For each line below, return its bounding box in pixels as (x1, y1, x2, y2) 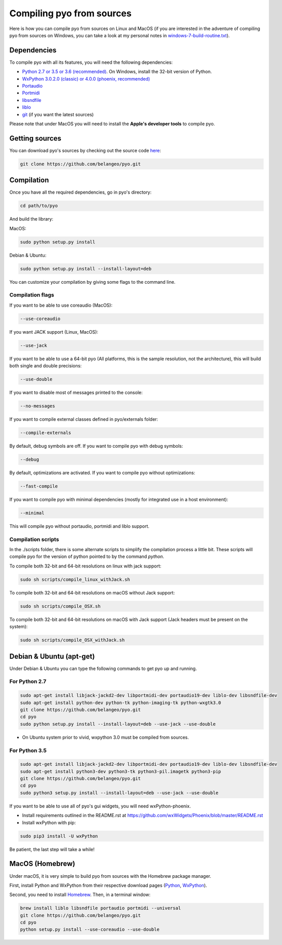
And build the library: (9, 216, 53, 222)
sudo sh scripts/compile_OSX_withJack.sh (20, 637, 125, 643)
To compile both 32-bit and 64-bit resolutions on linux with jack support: (9, 563, 162, 569)
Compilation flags (9, 291, 54, 299)
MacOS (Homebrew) (9, 859, 76, 868)
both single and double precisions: (9, 363, 82, 369)
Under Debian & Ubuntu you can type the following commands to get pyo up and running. (9, 665, 197, 671)
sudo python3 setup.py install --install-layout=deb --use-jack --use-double (20, 790, 218, 796)
